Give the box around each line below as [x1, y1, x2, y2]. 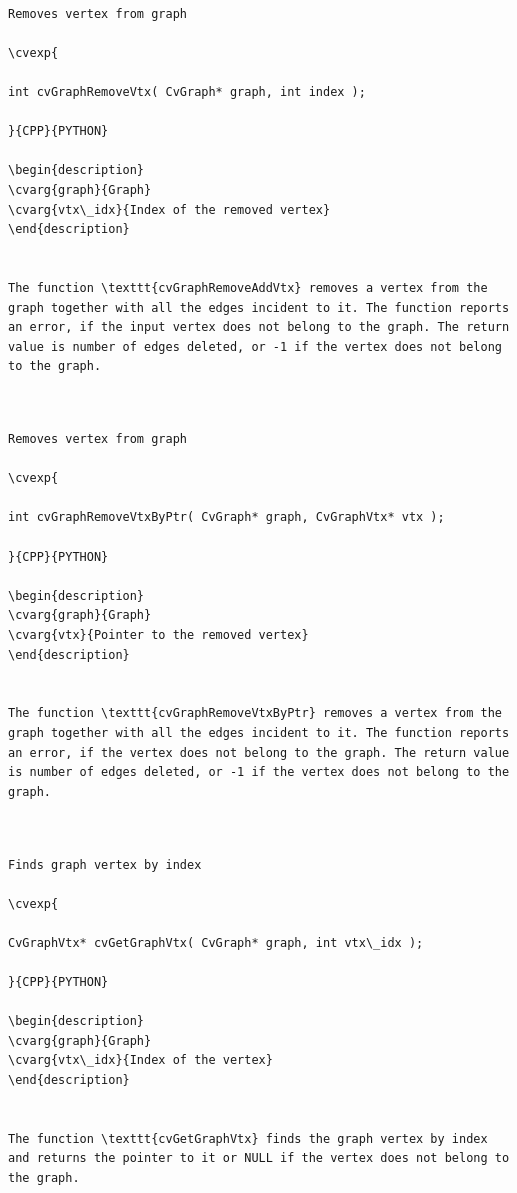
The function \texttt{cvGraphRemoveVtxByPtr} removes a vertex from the [8, 706, 502, 721]
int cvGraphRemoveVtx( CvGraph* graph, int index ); [8, 84, 366, 99]
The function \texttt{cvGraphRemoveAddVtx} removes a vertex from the [8, 280, 488, 295]
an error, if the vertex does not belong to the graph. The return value [8, 745, 510, 760]
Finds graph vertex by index [8, 857, 202, 872]
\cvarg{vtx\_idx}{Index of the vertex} [8, 1053, 273, 1068]
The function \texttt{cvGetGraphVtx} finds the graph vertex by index [8, 1131, 488, 1146]
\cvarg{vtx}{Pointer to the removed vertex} [8, 628, 309, 642]
